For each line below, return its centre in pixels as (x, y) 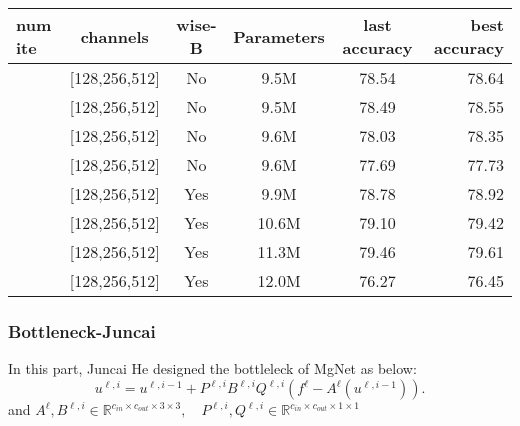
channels (114, 36)
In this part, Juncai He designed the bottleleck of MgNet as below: (212, 368)
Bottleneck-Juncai (82, 330)
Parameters (279, 36)
